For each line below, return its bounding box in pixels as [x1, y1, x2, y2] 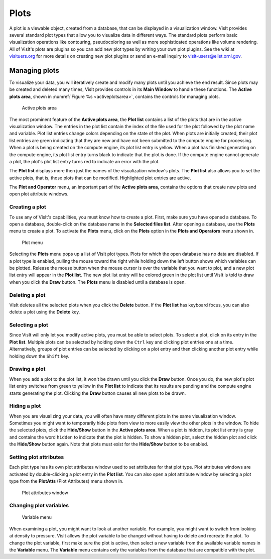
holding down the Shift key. [9, 353, 70, 359]
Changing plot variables [9, 502, 69, 509]
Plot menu [22, 239, 43, 246]
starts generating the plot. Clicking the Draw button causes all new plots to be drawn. [9, 390, 186, 396]
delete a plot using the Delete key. [9, 309, 80, 315]
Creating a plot [9, 203, 46, 210]
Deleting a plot [9, 291, 46, 298]
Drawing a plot [9, 366, 46, 373]
